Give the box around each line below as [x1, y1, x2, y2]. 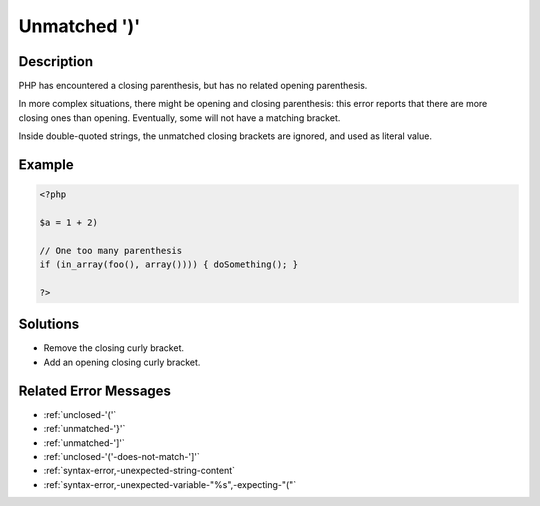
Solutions [18, 316, 80, 333]
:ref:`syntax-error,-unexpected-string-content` [43, 465, 235, 477]
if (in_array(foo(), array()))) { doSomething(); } [39, 259, 299, 270]
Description [18, 53, 94, 70]
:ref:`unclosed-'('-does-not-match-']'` [43, 450, 200, 462]
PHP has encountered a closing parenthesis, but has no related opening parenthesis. [18, 80, 368, 92]
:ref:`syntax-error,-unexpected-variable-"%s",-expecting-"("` [43, 478, 297, 490]
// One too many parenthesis [39, 245, 183, 256]
